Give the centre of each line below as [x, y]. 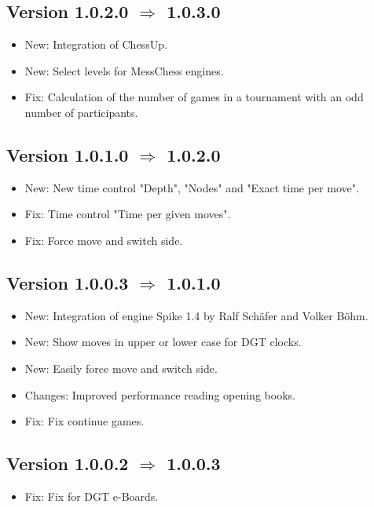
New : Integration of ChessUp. [96, 44]
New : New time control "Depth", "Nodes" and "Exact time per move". [192, 187]
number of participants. [81, 112]
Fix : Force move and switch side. [104, 240]
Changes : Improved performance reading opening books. [160, 394]
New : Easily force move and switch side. [121, 368]
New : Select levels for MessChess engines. [124, 70]
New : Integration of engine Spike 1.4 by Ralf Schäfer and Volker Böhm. [196, 315]
